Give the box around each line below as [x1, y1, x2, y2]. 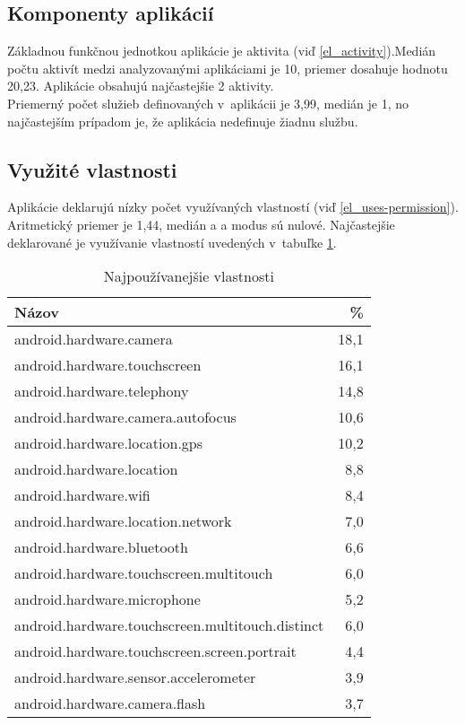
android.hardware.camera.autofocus [14, 406, 237, 428]
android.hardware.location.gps [14, 432, 203, 454]
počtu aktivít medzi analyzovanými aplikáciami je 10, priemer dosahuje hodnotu [7, 58, 448, 77]
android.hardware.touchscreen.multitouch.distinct [14, 615, 324, 636]
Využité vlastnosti [7, 155, 177, 183]
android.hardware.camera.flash [14, 693, 206, 714]
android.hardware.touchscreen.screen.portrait [14, 641, 297, 662]
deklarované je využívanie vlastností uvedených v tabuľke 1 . [7, 232, 337, 251]
